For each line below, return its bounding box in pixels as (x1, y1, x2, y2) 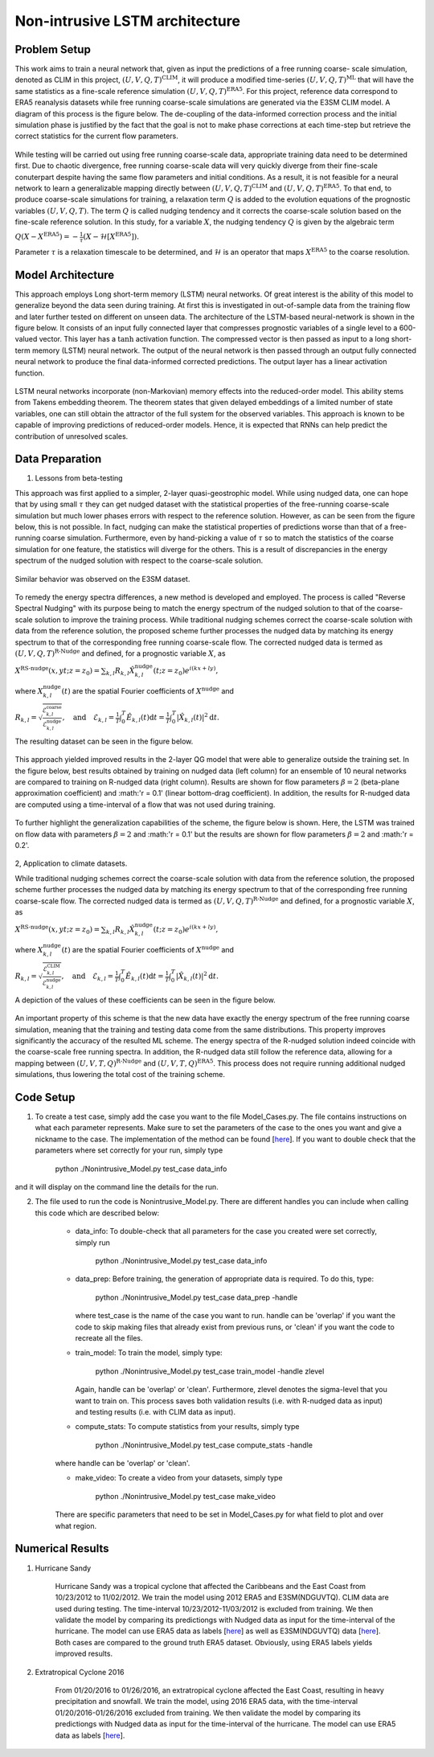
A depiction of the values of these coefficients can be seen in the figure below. (14, 995, 276, 1005)
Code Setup (14, 1090, 76, 1104)
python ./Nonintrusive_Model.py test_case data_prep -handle (95, 1292, 298, 1302)
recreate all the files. (75, 1333, 144, 1342)
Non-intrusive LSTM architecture (14, 12, 241, 30)
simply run (75, 1238, 110, 1247)
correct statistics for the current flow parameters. (14, 131, 178, 141)
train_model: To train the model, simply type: (75, 1348, 223, 1358)
